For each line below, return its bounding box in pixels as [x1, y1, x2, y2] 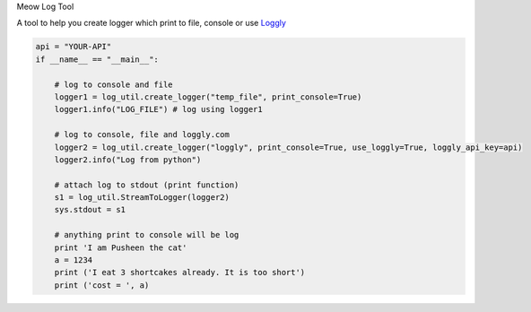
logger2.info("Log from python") [54, 154, 202, 165]
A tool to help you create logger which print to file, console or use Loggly [16, 18, 287, 29]
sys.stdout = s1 [54, 204, 126, 215]
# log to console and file [54, 79, 174, 90]
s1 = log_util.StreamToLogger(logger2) [54, 193, 231, 203]
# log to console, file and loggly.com [54, 130, 231, 140]
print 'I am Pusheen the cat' [54, 242, 187, 253]
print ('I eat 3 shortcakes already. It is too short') [54, 267, 306, 278]
